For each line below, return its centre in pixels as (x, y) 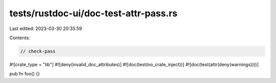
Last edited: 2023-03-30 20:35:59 (46, 29)
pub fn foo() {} (25, 74)
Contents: (20, 38)
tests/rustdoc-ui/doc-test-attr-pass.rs (94, 13)
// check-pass (38, 51)
